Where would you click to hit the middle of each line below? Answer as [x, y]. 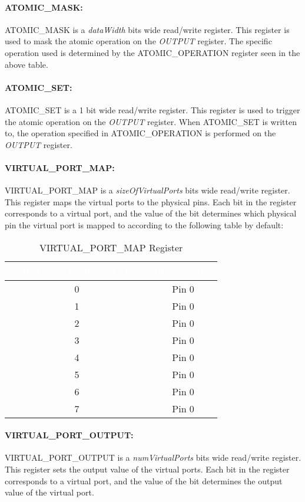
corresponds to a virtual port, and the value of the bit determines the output [144, 480]
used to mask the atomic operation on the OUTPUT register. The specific [138, 41]
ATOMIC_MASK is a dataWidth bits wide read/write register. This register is [147, 29]
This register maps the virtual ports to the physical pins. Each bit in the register [151, 201]
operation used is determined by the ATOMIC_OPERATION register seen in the [152, 52]
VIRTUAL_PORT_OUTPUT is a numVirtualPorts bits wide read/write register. [153, 457]
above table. [26, 64]
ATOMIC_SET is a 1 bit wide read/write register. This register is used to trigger [152, 109]
